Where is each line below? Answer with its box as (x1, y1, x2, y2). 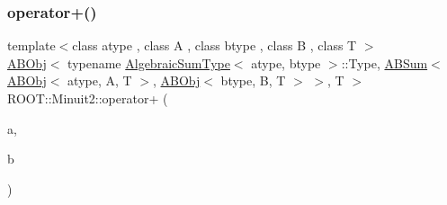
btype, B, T (220, 71, 286, 90)
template (7, 36, 56, 55)
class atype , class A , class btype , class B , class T (72, 36, 357, 55)
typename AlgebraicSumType (67, 53, 230, 72)
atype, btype (251, 53, 321, 72)
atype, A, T (67, 71, 132, 90)
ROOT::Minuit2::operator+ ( (7, 89, 168, 107)
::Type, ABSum (341, 53, 428, 72)
